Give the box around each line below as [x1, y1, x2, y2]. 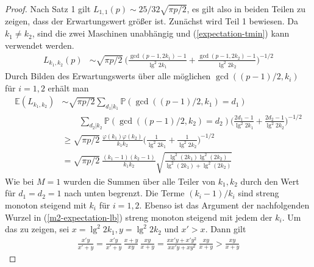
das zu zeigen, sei [5, 222, 70, 235]
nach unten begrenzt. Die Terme [64, 187, 185, 199]
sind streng [238, 187, 279, 199]
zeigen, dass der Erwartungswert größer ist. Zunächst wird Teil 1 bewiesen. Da [5, 15, 298, 27]
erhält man [48, 81, 89, 94]
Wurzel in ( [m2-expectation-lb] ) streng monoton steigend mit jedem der [5, 210, 273, 223]
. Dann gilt [205, 222, 246, 235]
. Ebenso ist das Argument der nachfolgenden [139, 198, 310, 211]
